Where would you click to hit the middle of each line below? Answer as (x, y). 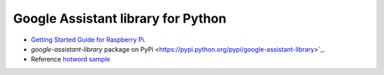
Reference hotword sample (70, 59)
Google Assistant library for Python (120, 18)
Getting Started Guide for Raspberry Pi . (88, 40)
